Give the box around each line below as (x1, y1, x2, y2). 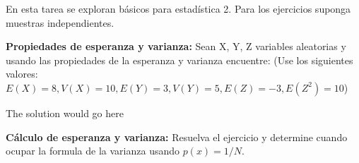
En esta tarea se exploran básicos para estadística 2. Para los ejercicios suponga (6, 1, 351, 16)
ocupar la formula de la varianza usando (6, 143, 179, 158)
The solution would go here (6, 105, 124, 120)
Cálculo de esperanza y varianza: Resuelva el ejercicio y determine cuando (6, 129, 348, 144)
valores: (6, 66, 38, 81)
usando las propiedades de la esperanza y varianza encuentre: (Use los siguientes (6, 52, 353, 67)
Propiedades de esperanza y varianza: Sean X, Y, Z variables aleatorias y (6, 39, 346, 54)
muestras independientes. (6, 15, 114, 30)
